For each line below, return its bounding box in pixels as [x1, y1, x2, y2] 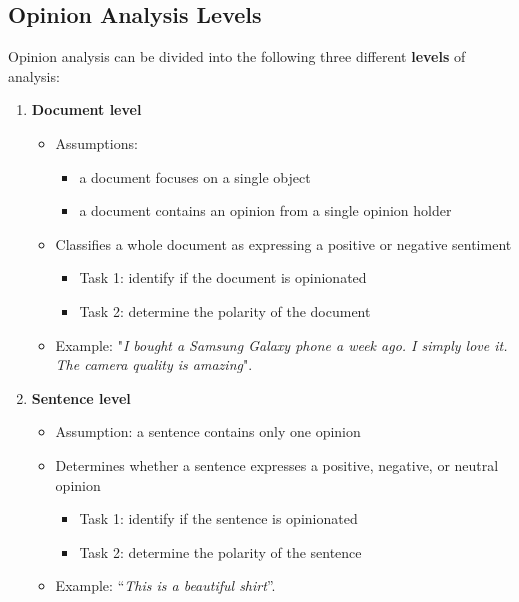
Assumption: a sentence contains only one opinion [55, 421, 361, 442]
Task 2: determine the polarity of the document [79, 300, 371, 321]
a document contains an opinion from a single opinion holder [79, 200, 452, 221]
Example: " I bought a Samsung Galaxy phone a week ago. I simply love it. [55, 334, 508, 355]
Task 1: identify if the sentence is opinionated [79, 508, 358, 529]
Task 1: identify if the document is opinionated [79, 267, 367, 288]
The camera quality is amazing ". [55, 354, 253, 375]
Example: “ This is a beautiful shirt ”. [55, 575, 276, 596]
